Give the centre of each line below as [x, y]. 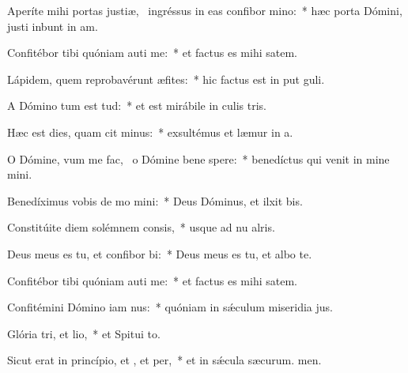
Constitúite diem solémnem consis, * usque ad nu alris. [141, 227]
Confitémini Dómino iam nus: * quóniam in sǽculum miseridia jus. [170, 307]
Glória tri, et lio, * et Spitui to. [84, 333]
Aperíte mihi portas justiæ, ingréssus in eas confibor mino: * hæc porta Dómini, [205, 10]
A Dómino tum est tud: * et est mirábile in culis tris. [137, 105]
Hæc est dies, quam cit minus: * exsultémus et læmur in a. [150, 132]
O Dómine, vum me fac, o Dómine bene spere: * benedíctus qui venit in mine [198, 158]
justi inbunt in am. [53, 26]
